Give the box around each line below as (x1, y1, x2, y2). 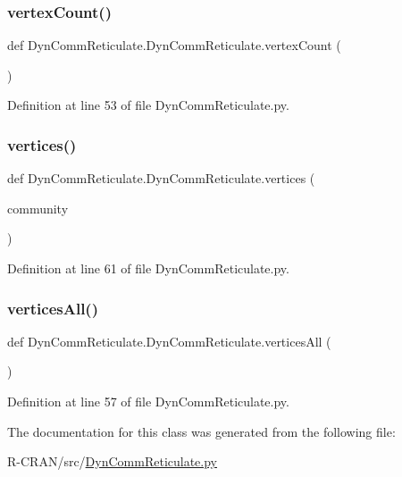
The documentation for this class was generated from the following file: (7, 422, 396, 440)
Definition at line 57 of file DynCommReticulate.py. (7, 392, 289, 410)
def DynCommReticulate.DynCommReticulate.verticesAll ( (7, 331, 331, 350)
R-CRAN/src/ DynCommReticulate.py (7, 452, 218, 471)
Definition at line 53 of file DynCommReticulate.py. (7, 96, 289, 114)
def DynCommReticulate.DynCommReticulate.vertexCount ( (7, 36, 341, 54)
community (7, 198, 69, 217)
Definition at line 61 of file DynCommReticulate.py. (7, 259, 289, 277)
